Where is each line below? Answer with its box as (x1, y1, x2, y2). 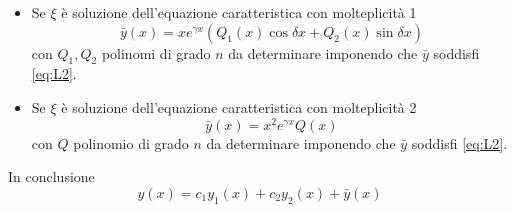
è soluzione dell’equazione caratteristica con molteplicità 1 (61, 2, 417, 22)
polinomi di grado (101, 42, 211, 63)
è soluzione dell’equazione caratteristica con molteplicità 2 (61, 96, 417, 117)
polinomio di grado (73, 132, 189, 153)
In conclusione (8, 166, 95, 187)
